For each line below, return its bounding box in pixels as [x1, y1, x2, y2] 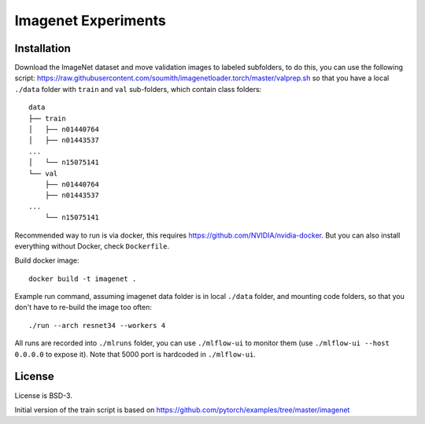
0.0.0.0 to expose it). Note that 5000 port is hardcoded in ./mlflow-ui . [14, 349, 256, 359]
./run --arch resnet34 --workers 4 [28, 321, 166, 330]
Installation [14, 42, 71, 55]
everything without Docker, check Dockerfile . [14, 241, 169, 251]
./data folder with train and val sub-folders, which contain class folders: [14, 84, 262, 94]
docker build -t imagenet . [28, 274, 137, 283]
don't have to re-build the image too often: [14, 303, 153, 312]
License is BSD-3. [14, 390, 72, 400]
